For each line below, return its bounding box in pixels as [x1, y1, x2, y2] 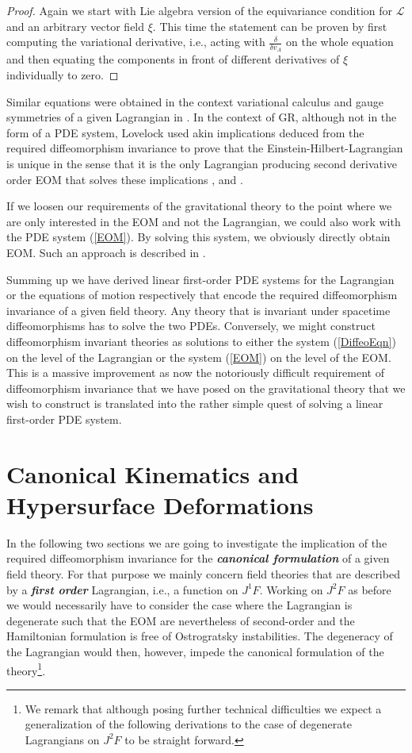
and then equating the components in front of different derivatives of [6, 51, 340, 67]
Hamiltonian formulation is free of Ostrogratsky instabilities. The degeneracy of [6, 628, 393, 644]
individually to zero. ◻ [6, 67, 119, 83]
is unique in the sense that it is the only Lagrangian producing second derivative [6, 155, 398, 171]
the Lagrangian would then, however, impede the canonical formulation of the [6, 643, 384, 659]
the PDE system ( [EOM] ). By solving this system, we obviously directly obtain [6, 229, 391, 245]
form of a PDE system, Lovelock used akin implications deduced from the [6, 124, 364, 140]
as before [348, 581, 391, 597]
